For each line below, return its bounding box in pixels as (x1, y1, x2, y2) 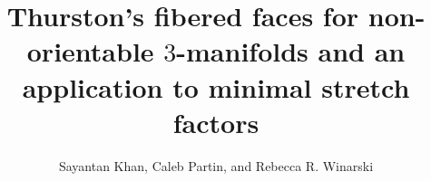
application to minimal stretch (22, 68, 410, 105)
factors (172, 103, 260, 140)
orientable (26, 33, 154, 70)
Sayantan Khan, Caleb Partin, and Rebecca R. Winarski (58, 156, 374, 175)
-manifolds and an (176, 33, 406, 70)
